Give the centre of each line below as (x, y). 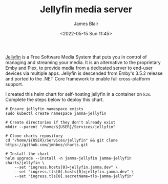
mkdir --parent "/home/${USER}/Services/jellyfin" (60, 127)
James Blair (86, 24)
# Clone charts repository (34, 136)
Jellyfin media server (86, 9)
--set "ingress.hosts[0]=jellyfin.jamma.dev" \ (66, 167)
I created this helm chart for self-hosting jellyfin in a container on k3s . (79, 94)
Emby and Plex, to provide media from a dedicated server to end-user (79, 68)
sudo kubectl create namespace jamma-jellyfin (56, 113)
